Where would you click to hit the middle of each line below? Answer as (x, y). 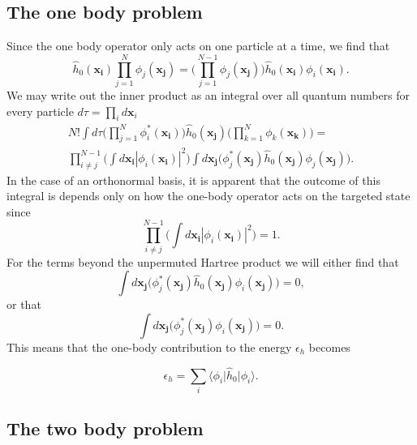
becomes (329, 347)
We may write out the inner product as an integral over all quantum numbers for (208, 94)
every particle (40, 111)
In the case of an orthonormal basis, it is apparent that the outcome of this (193, 180)
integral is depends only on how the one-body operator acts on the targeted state (208, 196)
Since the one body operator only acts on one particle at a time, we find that (198, 46)
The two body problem (105, 428)
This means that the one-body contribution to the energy (149, 347)
